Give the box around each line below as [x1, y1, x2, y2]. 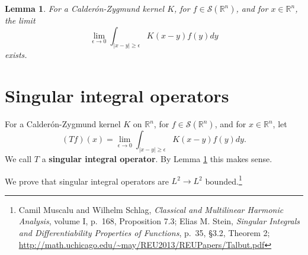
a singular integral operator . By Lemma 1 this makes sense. [41, 153, 272, 165]
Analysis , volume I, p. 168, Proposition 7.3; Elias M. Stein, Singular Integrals [18, 215, 300, 227]
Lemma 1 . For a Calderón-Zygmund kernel [5, 2, 165, 14]
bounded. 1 [205, 173, 242, 187]
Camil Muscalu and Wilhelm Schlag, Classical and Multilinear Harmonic [18, 203, 284, 215]
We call [5, 153, 32, 165]
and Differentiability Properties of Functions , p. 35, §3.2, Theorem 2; [18, 227, 270, 239]
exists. [5, 49, 27, 61]
